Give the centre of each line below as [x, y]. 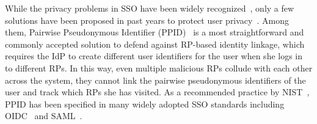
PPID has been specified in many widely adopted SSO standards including [145, 104]
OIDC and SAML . [44, 116]
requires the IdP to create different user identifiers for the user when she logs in [154, 56]
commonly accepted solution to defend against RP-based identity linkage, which [155, 44]
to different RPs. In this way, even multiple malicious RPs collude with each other [159, 67]
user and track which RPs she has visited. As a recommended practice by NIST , [157, 92]
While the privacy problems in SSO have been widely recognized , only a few [150, 8]
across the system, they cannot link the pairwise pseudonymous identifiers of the [155, 80]
